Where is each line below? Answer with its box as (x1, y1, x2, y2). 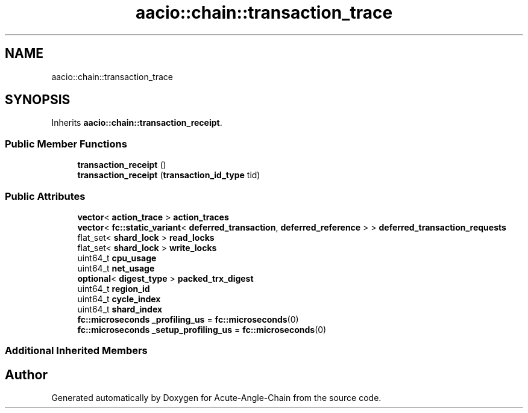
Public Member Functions (5, 137, 127, 150)
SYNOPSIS (5, 92, 71, 108)
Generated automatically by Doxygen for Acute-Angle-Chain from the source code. (51, 393, 382, 403)
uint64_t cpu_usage (77, 252, 157, 263)
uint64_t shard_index (77, 303, 163, 314)
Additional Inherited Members (5, 344, 148, 357)
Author (5, 367, 48, 382)
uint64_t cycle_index (77, 293, 161, 304)
